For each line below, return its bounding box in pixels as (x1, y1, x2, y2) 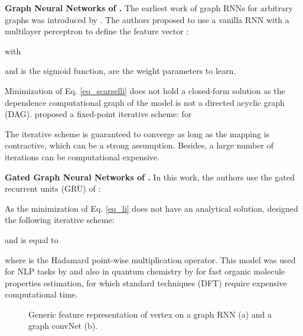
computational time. (5, 288, 78, 301)
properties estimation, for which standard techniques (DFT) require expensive (5, 276, 287, 289)
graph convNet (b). (28, 319, 98, 332)
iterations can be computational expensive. (5, 150, 159, 163)
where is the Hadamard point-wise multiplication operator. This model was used (5, 253, 296, 266)
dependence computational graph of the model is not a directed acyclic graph (5, 96, 285, 108)
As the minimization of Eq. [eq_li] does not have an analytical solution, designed (5, 202, 298, 214)
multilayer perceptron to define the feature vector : (5, 25, 189, 37)
